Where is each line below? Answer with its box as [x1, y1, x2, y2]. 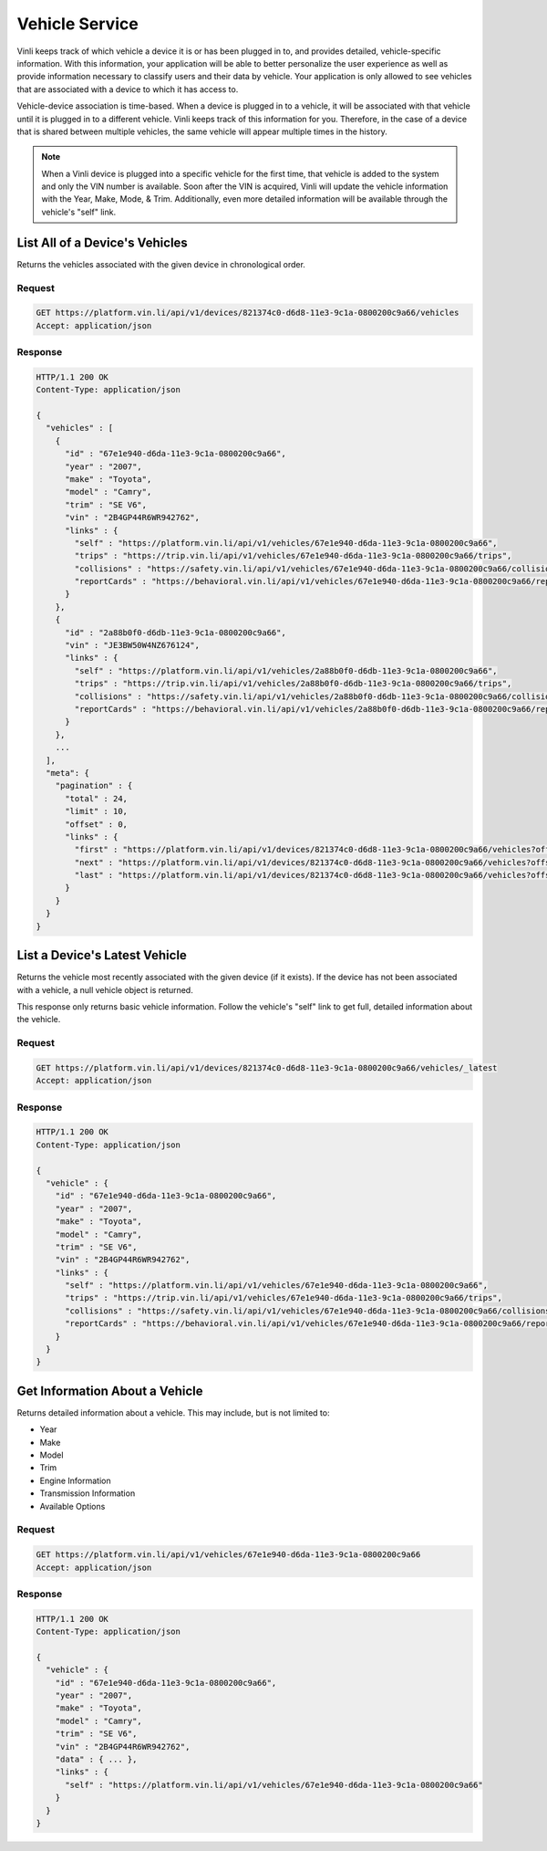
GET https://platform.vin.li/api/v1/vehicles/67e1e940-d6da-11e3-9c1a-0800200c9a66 [36, 1550, 421, 1560]
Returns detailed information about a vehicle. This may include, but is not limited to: [16, 1407, 330, 1418]
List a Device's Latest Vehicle [16, 947, 187, 963]
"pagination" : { [55, 780, 133, 791]
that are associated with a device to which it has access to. [16, 83, 239, 95]
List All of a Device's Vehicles [16, 235, 189, 250]
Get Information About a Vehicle [16, 1383, 203, 1398]
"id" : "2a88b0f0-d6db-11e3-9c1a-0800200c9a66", [65, 627, 286, 638]
